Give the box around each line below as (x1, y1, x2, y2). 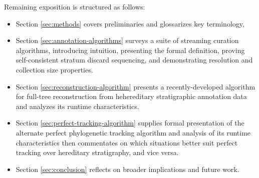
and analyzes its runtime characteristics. (16, 100, 139, 111)
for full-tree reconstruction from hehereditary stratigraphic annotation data (16, 91, 247, 101)
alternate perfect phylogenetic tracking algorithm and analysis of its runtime (16, 127, 251, 137)
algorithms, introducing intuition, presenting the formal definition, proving (16, 44, 245, 55)
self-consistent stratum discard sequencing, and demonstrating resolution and (16, 54, 253, 65)
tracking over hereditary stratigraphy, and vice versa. (16, 147, 179, 157)
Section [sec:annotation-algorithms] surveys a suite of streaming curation (16, 35, 239, 45)
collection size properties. (16, 64, 93, 74)
